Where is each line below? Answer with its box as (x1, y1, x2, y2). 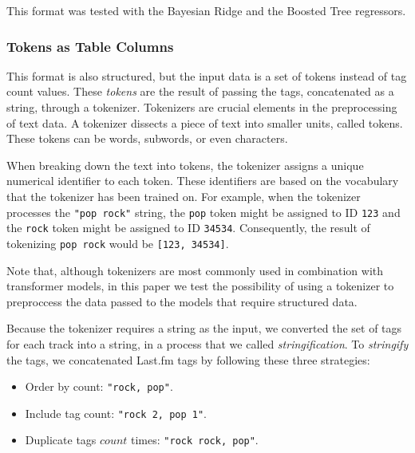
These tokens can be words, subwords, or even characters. (6, 130, 288, 147)
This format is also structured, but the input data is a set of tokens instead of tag (6, 67, 407, 84)
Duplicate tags (25, 431, 97, 448)
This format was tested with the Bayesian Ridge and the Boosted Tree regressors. (6, 2, 406, 18)
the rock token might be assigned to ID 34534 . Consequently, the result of (6, 219, 370, 236)
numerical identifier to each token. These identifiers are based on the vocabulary (6, 172, 399, 189)
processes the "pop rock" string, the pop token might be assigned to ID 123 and (6, 203, 401, 220)
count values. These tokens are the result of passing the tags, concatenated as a (6, 83, 394, 100)
